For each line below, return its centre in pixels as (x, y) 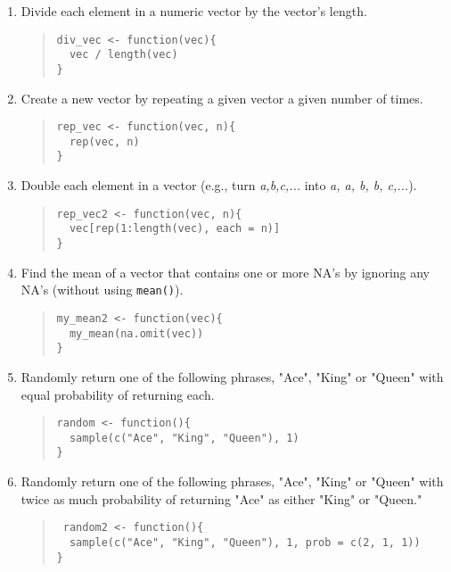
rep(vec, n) (104, 141)
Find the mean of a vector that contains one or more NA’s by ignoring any (225, 272)
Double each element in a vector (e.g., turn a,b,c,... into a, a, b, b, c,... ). (219, 185)
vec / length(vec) (123, 55)
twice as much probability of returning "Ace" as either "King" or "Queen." (221, 498)
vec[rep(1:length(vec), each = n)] (175, 229)
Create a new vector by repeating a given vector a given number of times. (222, 98)
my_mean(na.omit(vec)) (136, 333)
